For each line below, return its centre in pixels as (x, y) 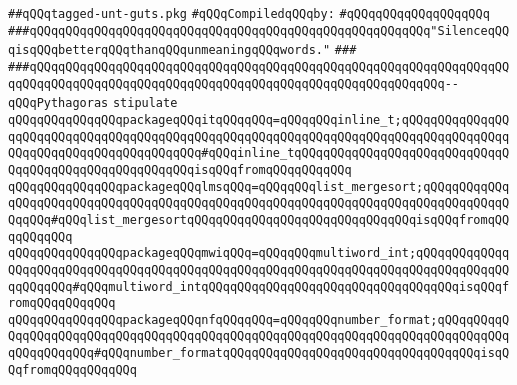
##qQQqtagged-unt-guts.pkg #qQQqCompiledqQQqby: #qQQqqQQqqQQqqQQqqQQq (249, 14)
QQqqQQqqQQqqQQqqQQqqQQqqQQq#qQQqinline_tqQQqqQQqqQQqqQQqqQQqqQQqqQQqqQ (259, 153)
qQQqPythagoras (58, 103)
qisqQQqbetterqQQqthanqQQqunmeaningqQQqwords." (169, 50)
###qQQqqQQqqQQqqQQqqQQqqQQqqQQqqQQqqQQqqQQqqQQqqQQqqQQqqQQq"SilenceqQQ (259, 30)
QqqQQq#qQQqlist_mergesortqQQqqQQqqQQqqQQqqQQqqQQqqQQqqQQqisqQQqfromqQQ (259, 219)
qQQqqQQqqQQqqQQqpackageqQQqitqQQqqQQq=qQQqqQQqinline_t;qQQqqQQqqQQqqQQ (259, 119)
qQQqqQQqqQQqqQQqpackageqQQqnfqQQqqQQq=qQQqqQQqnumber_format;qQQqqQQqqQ (259, 319)
